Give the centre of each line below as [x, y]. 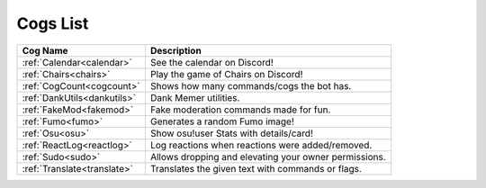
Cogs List [53, 23]
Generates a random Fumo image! [222, 121]
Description [175, 50]
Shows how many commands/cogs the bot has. [251, 85]
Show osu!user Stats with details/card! [232, 133]
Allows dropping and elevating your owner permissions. [268, 157]
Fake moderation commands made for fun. [240, 110]
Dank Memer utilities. [195, 97]
